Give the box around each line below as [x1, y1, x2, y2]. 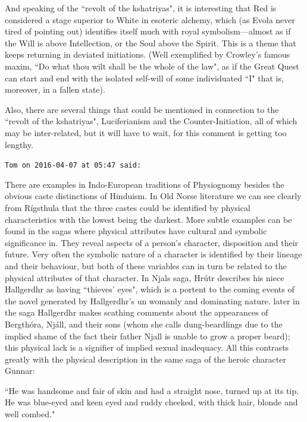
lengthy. [5, 138, 33, 150]
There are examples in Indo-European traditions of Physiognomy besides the [5, 178, 284, 190]
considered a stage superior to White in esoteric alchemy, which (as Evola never [5, 13, 296, 26]
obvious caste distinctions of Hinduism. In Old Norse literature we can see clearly [5, 190, 302, 202]
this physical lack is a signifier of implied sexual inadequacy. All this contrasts [5, 341, 289, 354]
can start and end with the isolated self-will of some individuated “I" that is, [5, 71, 284, 84]
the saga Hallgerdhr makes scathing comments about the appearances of [5, 306, 268, 319]
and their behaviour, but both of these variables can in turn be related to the [5, 259, 287, 272]
